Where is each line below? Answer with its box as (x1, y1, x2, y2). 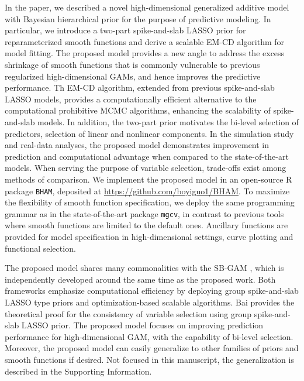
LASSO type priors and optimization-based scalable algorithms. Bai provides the (5, 296, 295, 308)
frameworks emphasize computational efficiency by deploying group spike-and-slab (5, 284, 299, 297)
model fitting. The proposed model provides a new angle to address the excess (5, 47, 285, 59)
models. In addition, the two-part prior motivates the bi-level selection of (37, 115, 299, 128)
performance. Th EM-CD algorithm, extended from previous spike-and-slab (5, 81, 275, 94)
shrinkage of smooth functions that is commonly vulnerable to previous (5, 58, 260, 70)
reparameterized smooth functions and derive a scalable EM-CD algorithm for (5, 35, 285, 47)
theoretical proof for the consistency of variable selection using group (5, 307, 252, 320)
